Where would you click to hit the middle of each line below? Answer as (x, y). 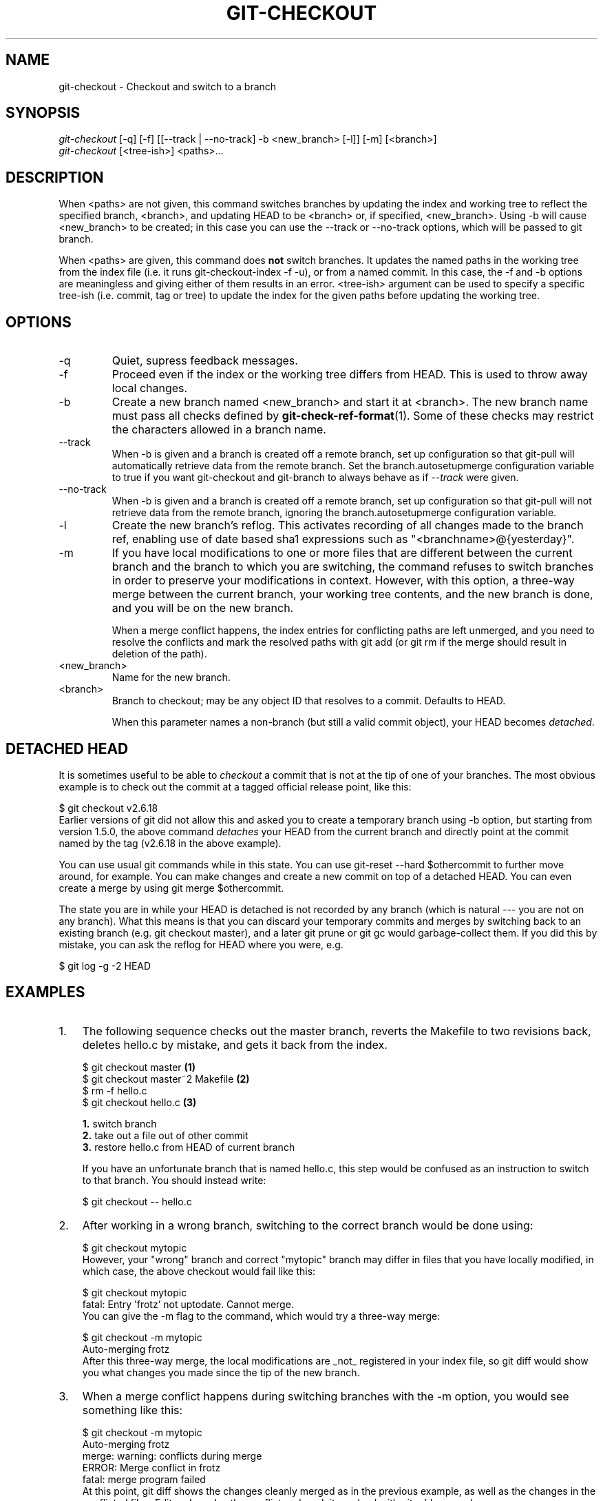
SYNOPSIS (43, 113)
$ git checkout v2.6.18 (108, 808)
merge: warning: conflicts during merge (172, 1456)
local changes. (150, 388)
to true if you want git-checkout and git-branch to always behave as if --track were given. (315, 478)
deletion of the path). (159, 654)
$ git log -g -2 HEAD (105, 966)
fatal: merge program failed (144, 1479)
